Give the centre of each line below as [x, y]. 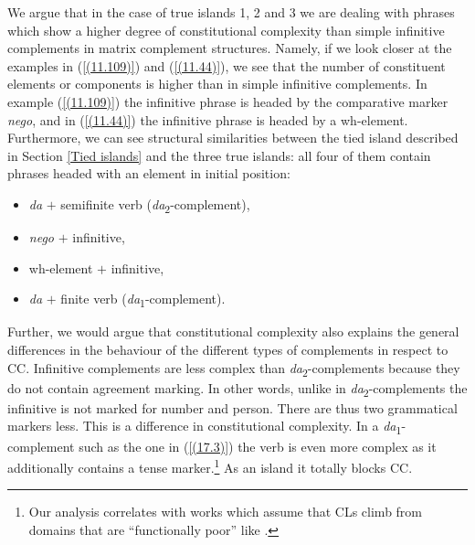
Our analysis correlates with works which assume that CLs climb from [226, 512]
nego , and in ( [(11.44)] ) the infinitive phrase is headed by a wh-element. [208, 119]
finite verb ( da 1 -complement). [143, 300]
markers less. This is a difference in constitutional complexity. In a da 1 [205, 427]
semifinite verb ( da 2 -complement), [155, 205]
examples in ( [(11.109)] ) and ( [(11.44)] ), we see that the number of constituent [227, 65]
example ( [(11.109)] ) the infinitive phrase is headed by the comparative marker [228, 101]
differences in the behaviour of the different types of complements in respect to [228, 349]
